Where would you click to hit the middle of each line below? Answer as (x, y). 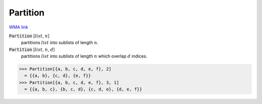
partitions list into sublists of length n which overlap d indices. (84, 56)
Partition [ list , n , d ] (32, 49)
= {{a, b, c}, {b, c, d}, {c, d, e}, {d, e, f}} (83, 89)
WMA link (19, 27)
